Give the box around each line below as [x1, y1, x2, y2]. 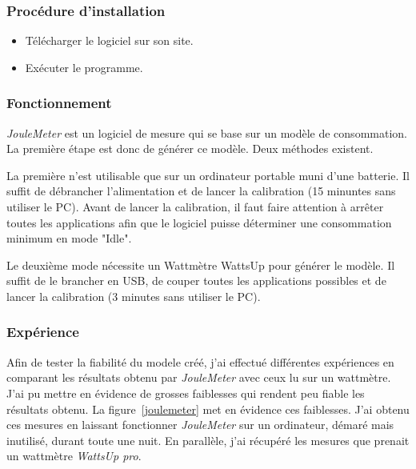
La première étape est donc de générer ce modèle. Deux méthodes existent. [6, 140, 374, 157]
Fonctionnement [6, 93, 112, 113]
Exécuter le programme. [25, 58, 143, 75]
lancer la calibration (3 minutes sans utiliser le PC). [6, 287, 261, 304]
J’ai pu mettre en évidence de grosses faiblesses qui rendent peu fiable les [6, 384, 365, 401]
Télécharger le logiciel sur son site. [25, 32, 194, 49]
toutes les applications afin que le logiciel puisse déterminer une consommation [6, 214, 392, 230]
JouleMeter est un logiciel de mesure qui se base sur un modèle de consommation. [6, 124, 407, 141]
